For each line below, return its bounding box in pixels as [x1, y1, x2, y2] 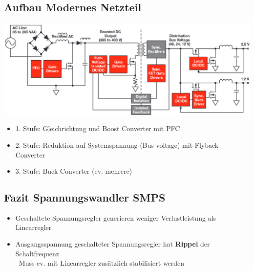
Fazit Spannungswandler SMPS [4, 190, 166, 205]
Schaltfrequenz [15, 248, 59, 258]
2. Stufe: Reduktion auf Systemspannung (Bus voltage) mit [15, 139, 193, 150]
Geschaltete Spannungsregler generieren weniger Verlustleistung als [15, 212, 216, 223]
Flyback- [194, 139, 221, 150]
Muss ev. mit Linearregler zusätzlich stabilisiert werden [19, 258, 185, 268]
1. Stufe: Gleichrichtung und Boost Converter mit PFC [15, 123, 180, 134]
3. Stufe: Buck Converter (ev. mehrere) [15, 166, 132, 176]
